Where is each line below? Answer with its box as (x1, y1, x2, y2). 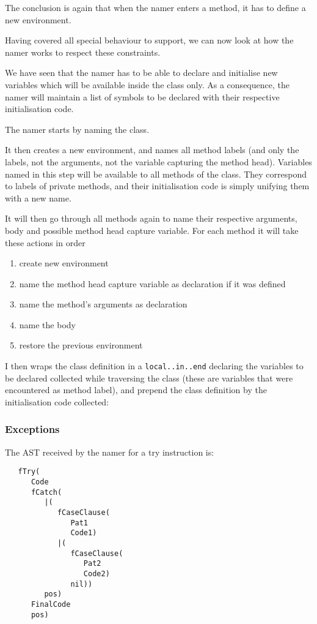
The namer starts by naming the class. (5, 122, 150, 135)
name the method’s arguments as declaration (19, 298, 188, 310)
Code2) (83, 569, 110, 578)
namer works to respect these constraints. (5, 45, 161, 58)
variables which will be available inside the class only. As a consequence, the (5, 78, 290, 91)
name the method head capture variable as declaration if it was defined (19, 277, 286, 290)
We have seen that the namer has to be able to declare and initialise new (5, 66, 278, 79)
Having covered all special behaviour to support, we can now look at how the (5, 34, 294, 47)
